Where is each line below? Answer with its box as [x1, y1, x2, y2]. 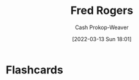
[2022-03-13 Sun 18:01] [72, 35, 132, 42]
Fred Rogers [70, 4, 134, 18]
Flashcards [5, 63, 63, 76]
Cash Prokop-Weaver [74, 24, 129, 31]
